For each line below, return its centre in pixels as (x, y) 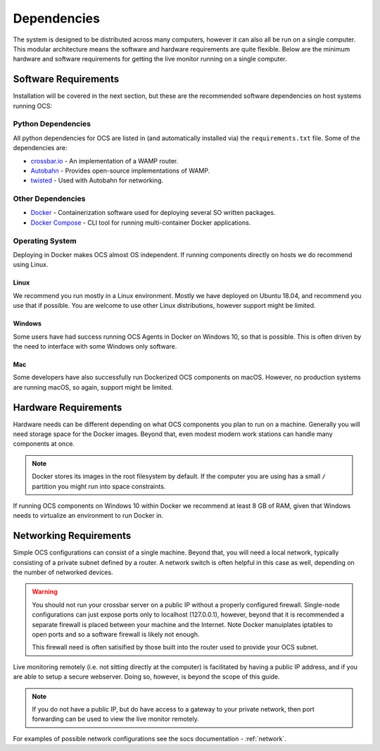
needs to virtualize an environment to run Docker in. (88, 516)
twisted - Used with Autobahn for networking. (97, 180)
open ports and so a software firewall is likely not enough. (116, 635)
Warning (45, 592)
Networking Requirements (72, 536)
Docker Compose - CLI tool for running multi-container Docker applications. (141, 223)
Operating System (45, 241)
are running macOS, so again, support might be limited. (93, 387)
